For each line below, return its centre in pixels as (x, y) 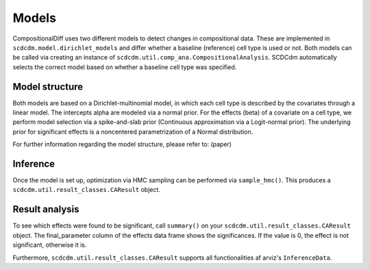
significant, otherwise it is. (50, 245)
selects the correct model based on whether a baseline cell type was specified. (125, 67)
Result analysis (46, 209)
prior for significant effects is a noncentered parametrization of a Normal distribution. (133, 132)
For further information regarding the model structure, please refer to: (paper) (122, 145)
